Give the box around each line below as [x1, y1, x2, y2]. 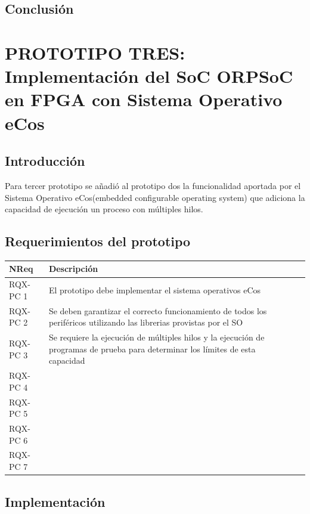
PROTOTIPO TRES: [5, 40, 185, 64]
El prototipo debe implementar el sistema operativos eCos [48, 284, 261, 296]
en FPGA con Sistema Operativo [5, 87, 283, 112]
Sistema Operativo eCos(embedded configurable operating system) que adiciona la [5, 191, 305, 203]
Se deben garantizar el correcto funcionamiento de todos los [48, 304, 267, 317]
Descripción [48, 262, 98, 275]
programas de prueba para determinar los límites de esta [48, 342, 256, 355]
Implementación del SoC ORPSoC [5, 64, 293, 88]
